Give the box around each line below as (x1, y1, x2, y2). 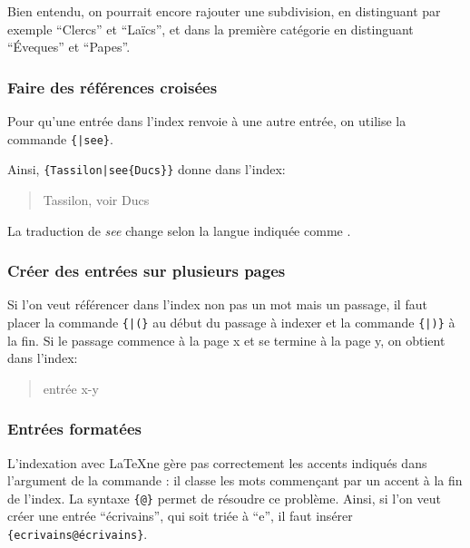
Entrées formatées (7, 417, 142, 440)
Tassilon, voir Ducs (43, 190, 150, 209)
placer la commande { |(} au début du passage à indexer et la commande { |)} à (7, 312, 455, 331)
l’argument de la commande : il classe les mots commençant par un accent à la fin (7, 471, 463, 490)
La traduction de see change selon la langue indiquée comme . (7, 220, 351, 240)
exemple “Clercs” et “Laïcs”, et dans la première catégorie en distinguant (7, 19, 414, 38)
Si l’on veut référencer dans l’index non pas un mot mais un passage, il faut (7, 295, 427, 314)
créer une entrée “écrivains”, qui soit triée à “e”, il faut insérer (7, 506, 353, 525)
